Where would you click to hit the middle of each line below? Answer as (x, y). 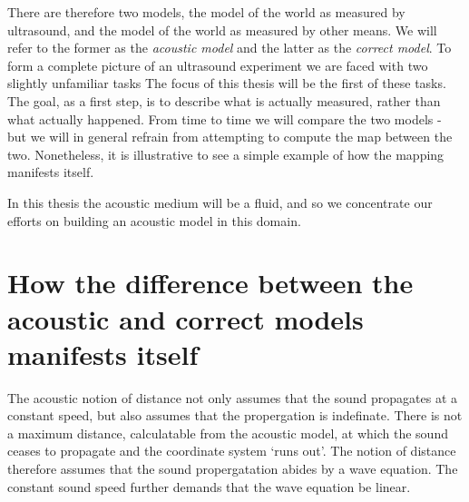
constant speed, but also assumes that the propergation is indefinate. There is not (235, 415)
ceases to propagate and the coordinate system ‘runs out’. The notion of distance (232, 451)
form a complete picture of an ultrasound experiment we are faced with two (218, 65)
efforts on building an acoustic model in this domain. (154, 220)
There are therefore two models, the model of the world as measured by (206, 12)
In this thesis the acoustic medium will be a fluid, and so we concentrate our (220, 202)
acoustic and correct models (186, 318)
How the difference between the (210, 283)
